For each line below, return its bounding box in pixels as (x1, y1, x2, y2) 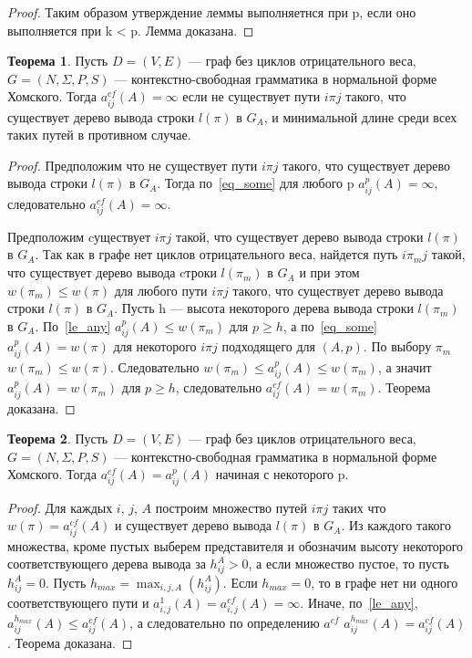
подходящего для (221, 337, 315, 356)
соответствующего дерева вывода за (7, 554, 206, 573)
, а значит (377, 357, 432, 376)
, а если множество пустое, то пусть (248, 554, 449, 573)
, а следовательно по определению (129, 612, 320, 632)
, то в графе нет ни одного (311, 572, 458, 591)
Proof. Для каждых (7, 497, 113, 517)
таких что (332, 497, 386, 517)
